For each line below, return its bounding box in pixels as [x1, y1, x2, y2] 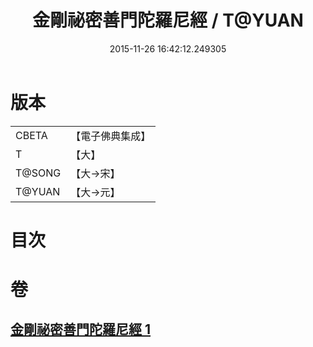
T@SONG [15, 166, 62, 180]
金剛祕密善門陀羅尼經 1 [10, 321, 152, 338]
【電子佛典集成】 [70, 129, 152, 143]
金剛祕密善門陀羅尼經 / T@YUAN [32, 9, 304, 32]
